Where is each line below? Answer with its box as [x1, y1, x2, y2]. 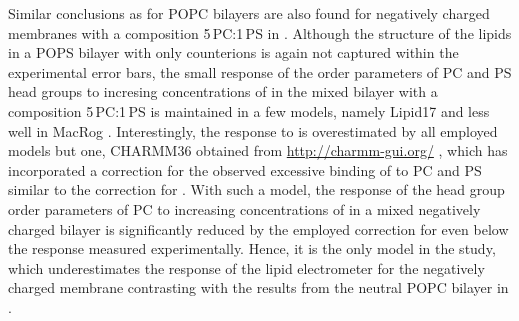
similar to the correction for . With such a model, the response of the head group [8, 179, 505, 200]
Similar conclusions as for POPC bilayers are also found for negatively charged [8, 3, 490, 23]
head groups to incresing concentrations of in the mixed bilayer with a [8, 81, 438, 102]
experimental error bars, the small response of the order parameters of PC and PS [8, 61, 512, 82]
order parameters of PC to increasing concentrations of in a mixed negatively [8, 198, 481, 219]
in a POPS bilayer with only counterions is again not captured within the [8, 42, 459, 63]
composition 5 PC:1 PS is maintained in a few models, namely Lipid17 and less [8, 100, 490, 121]
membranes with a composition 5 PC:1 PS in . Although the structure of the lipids [8, 22, 512, 43]
